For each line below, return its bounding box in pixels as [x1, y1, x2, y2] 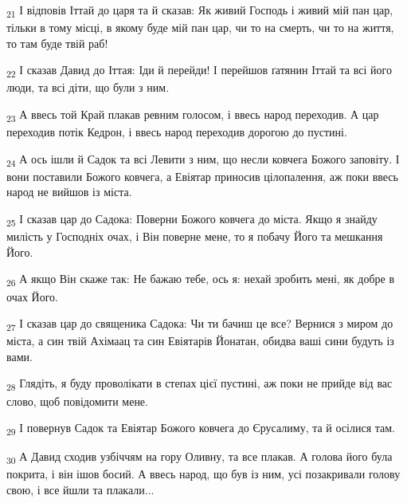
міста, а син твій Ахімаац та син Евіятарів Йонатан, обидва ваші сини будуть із [6, 332, 394, 349]
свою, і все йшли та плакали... [6, 481, 155, 497]
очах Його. [6, 288, 58, 305]
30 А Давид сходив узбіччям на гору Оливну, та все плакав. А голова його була [6, 448, 393, 467]
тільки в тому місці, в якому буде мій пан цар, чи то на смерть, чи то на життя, [6, 19, 394, 36]
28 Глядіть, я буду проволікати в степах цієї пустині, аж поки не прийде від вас [6, 375, 393, 394]
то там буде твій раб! [6, 34, 108, 51]
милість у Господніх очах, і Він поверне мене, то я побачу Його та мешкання [6, 228, 383, 245]
